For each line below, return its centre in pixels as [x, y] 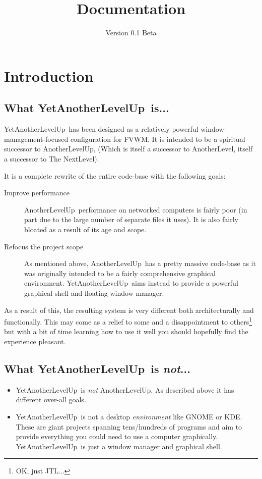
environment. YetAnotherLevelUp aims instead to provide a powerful [131, 283]
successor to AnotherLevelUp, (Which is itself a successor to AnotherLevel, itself [128, 149]
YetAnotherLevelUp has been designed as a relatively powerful [101, 129]
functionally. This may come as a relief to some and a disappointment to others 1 [128, 321]
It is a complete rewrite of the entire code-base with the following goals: [115, 175]
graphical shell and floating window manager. [94, 293]
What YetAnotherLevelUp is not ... [97, 369]
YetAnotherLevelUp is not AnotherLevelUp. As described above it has [125, 389]
